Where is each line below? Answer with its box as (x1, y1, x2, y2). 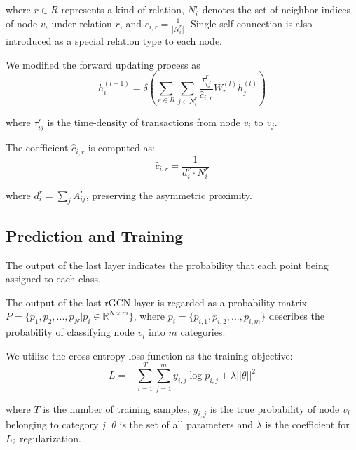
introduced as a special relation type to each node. (6, 33, 223, 48)
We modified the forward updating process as (6, 57, 200, 71)
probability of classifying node (6, 325, 135, 339)
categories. (180, 325, 226, 339)
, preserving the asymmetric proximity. (85, 187, 252, 202)
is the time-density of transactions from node (47, 114, 240, 129)
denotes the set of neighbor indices (202, 2, 351, 16)
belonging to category (6, 417, 99, 432)
